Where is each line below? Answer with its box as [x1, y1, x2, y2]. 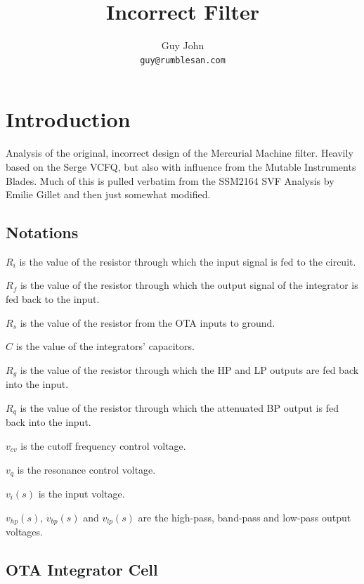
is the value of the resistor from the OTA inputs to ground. [20, 315, 275, 330]
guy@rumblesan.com [140, 55, 226, 65]
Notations [6, 221, 79, 243]
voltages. [6, 524, 43, 539]
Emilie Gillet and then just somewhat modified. [6, 187, 211, 202]
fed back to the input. [6, 292, 100, 306]
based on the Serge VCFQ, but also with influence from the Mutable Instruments [6, 159, 356, 174]
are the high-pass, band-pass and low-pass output [138, 510, 351, 524]
